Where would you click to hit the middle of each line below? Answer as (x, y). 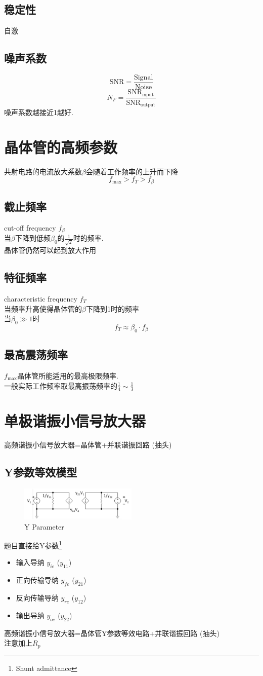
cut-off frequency (30, 227)
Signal (143, 78)
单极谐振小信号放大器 (75, 420)
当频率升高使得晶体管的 (43, 308)
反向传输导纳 (37, 597)
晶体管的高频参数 (61, 147)
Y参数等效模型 (41, 472)
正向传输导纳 (37, 580)
